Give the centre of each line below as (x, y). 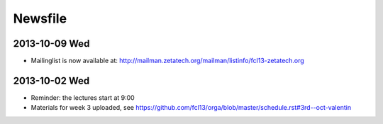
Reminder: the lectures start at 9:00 (83, 97)
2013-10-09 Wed (51, 44)
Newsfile (40, 18)
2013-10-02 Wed (51, 80)
